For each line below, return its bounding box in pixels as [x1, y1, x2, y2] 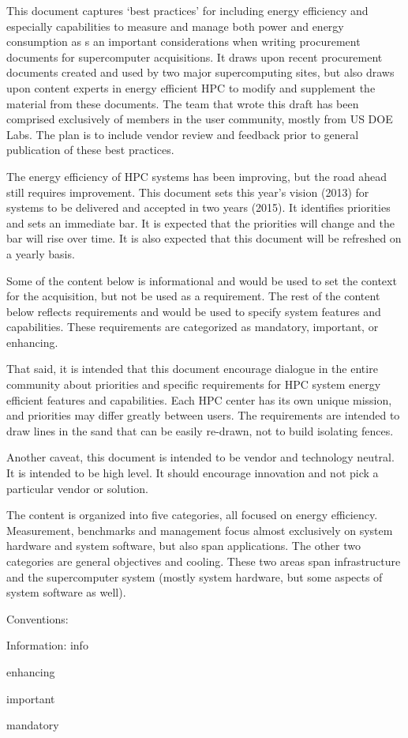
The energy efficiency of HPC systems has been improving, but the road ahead [6, 168, 387, 184]
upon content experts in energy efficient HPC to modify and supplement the [6, 79, 376, 96]
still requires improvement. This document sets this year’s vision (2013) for [6, 183, 369, 200]
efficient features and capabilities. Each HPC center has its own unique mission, [6, 391, 392, 408]
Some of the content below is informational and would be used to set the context [6, 272, 397, 288]
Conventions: [6, 610, 69, 627]
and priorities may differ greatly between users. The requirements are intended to [6, 407, 400, 424]
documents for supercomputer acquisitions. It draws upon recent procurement [6, 48, 383, 65]
